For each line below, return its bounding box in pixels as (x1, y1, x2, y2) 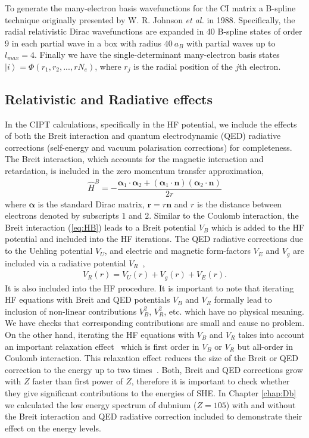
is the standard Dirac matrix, (38, 197, 145, 210)
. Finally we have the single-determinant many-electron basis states (35, 48, 280, 61)
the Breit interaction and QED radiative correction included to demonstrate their (5, 410, 302, 423)
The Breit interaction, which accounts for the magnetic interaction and (5, 153, 264, 165)
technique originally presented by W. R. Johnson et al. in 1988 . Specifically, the (5, 13, 295, 26)
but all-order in (237, 340, 294, 352)
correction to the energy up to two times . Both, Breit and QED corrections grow (5, 363, 303, 375)
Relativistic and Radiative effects (5, 89, 213, 108)
